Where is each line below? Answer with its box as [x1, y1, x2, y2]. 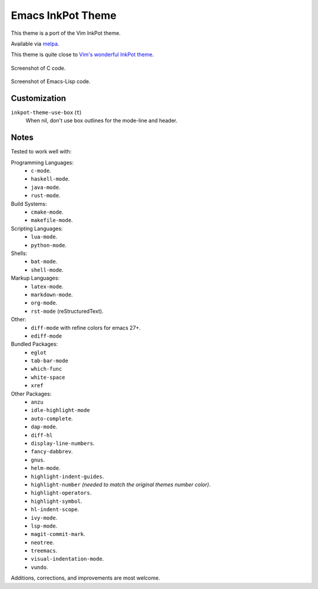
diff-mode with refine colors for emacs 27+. [31, 324, 141, 331]
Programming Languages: [11, 159, 74, 166]
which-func [31, 366, 62, 372]
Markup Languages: [11, 274, 60, 282]
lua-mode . [31, 233, 58, 240]
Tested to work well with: [11, 148, 72, 155]
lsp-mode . [31, 522, 58, 529]
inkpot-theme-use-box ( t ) [11, 109, 82, 116]
